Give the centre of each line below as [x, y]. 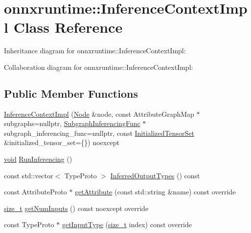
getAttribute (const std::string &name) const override [155, 192]
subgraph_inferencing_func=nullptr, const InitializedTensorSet [99, 133]
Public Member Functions [71, 93]
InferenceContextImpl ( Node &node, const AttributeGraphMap [99, 114]
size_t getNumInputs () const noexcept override [76, 208]
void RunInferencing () [38, 159]
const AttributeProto [35, 192]
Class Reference [68, 27]
